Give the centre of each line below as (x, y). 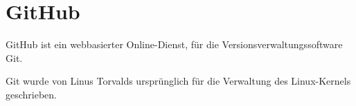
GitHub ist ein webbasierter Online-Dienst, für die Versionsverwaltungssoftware (174, 44)
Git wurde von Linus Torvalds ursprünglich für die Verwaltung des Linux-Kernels (178, 81)
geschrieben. (32, 94)
